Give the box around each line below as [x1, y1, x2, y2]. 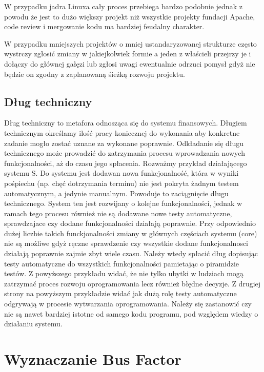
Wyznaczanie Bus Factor [4, 348, 181, 369]
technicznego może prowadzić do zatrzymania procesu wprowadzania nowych [4, 148, 245, 158]
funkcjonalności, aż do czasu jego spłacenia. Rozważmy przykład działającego [4, 157, 247, 168]
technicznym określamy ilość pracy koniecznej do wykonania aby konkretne [4, 127, 240, 138]
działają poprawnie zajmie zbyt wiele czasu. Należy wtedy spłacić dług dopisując [4, 248, 258, 259]
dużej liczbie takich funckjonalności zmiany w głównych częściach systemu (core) [4, 228, 257, 238]
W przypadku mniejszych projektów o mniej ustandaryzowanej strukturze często [4, 38, 257, 49]
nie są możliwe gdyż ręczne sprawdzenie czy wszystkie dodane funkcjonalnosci [4, 238, 249, 249]
